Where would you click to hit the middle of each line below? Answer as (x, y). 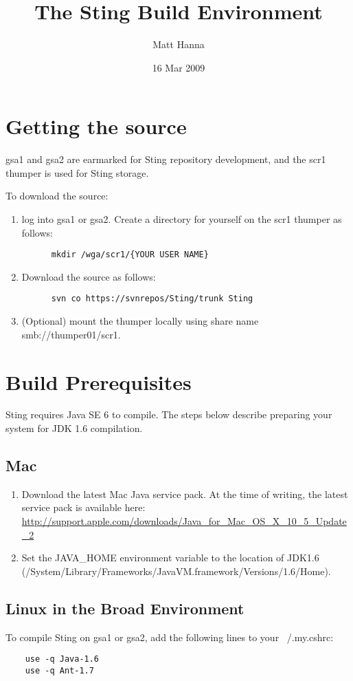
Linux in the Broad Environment (125, 608)
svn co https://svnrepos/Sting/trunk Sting (152, 299)
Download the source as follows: (89, 276)
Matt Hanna (179, 44)
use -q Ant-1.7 (59, 670)
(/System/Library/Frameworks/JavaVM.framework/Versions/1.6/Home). (176, 571)
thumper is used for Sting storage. (77, 172)
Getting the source (96, 126)
